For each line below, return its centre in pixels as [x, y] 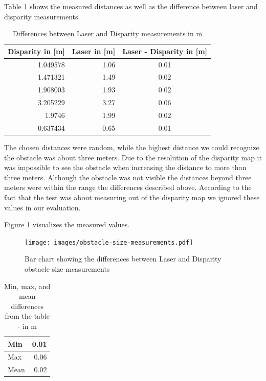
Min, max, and [27, 286]
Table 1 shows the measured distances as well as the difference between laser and [131, 6]
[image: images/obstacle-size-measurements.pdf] [109, 242]
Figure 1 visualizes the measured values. [67, 224]
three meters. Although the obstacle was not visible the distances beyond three [128, 177]
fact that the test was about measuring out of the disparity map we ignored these [132, 197]
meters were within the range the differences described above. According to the [128, 187]
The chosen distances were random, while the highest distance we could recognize [132, 147]
